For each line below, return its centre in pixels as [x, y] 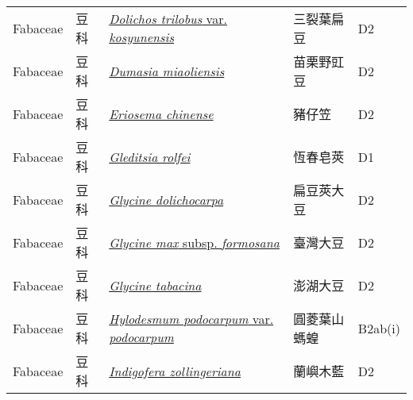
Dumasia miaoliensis [167, 71]
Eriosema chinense [161, 113]
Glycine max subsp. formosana [194, 242]
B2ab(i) [379, 328]
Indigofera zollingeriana [175, 371]
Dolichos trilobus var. [168, 19]
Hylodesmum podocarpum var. [191, 319]
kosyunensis [142, 37]
